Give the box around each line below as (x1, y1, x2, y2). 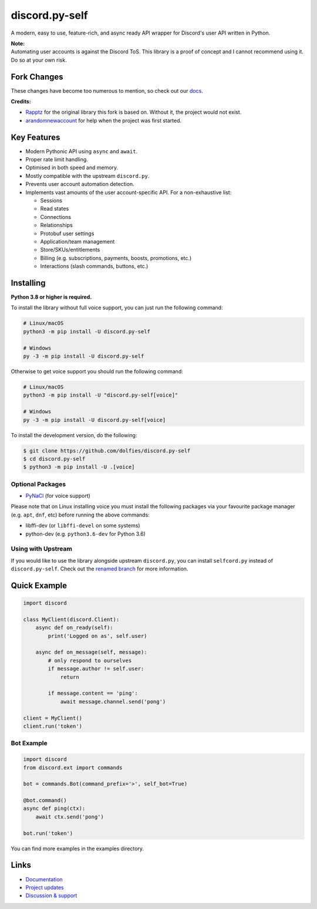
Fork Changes (11, 72, 64, 82)
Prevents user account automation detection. (25, 181, 134, 188)
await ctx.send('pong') (35, 813, 104, 820)
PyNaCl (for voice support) (25, 492, 91, 499)
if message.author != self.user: (48, 665, 144, 672)
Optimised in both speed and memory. (25, 164, 119, 171)
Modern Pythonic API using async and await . (25, 147, 138, 155)
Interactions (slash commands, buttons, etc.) (40, 263, 149, 270)
